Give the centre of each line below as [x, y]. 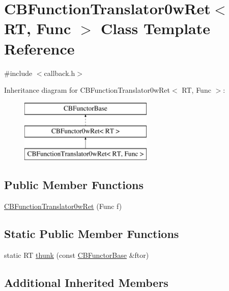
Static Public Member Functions [92, 233]
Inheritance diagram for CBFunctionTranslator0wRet [87, 90]
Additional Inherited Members [86, 282]
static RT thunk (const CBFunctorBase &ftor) [77, 255]
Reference [39, 48]
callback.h [60, 73]
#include [18, 73]
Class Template [155, 28]
